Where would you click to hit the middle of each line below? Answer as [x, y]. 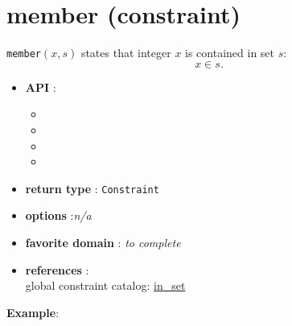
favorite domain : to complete [103, 242]
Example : [33, 312]
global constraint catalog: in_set [105, 285]
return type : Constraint [92, 188]
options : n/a [58, 215]
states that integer [126, 53]
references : [57, 269]
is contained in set [230, 53]
